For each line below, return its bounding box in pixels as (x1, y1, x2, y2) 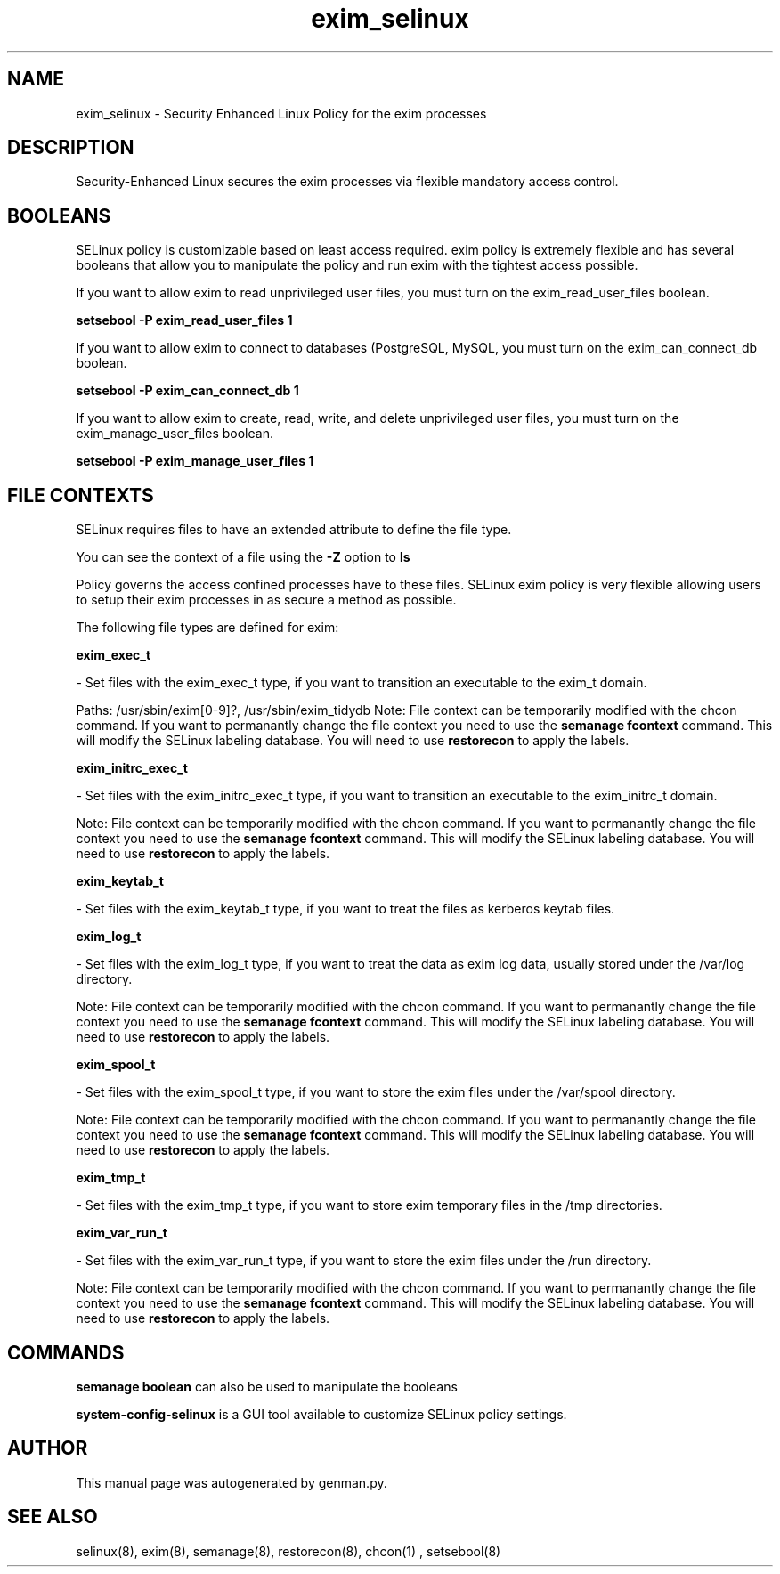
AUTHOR (7, 1437, 88, 1460)
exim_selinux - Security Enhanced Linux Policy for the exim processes (76, 105, 487, 121)
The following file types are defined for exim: (76, 620, 339, 636)
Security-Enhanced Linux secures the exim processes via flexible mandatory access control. (76, 174, 619, 190)
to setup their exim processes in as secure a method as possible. (76, 592, 457, 608)
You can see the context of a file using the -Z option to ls (76, 549, 410, 565)
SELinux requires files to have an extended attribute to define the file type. (76, 522, 512, 538)
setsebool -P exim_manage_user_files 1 (76, 453, 314, 469)
